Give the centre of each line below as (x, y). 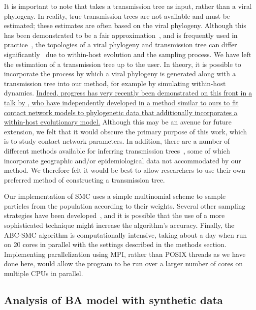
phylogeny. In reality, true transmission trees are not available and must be (117, 15)
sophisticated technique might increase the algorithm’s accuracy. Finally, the (119, 225)
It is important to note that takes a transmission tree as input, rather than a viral (128, 6)
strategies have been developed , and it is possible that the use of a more (114, 215)
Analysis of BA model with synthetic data (113, 300)
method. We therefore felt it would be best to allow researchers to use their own (125, 170)
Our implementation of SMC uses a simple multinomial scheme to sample (115, 196)
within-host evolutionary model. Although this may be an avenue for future (118, 122)
